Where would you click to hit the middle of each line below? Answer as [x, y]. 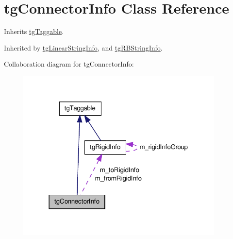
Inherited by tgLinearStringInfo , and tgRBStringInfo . [83, 47]
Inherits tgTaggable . [34, 31]
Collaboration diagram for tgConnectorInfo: [69, 64]
